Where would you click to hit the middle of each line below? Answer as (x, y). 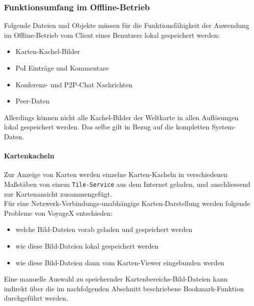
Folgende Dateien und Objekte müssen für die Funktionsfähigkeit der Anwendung (127, 25)
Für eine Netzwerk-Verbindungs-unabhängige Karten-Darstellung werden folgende (127, 203)
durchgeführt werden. (36, 298)
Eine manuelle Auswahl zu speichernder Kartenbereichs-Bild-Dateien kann (116, 279)
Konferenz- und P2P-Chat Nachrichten (74, 84)
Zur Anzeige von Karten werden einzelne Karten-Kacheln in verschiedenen (116, 174)
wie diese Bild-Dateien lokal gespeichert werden (87, 245)
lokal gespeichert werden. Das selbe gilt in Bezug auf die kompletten (107, 127)
